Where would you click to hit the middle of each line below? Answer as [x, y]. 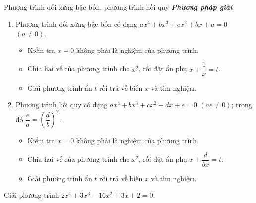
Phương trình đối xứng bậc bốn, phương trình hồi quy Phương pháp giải [118, 7]
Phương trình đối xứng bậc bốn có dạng [77, 24]
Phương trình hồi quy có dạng [62, 105]
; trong [242, 105]
